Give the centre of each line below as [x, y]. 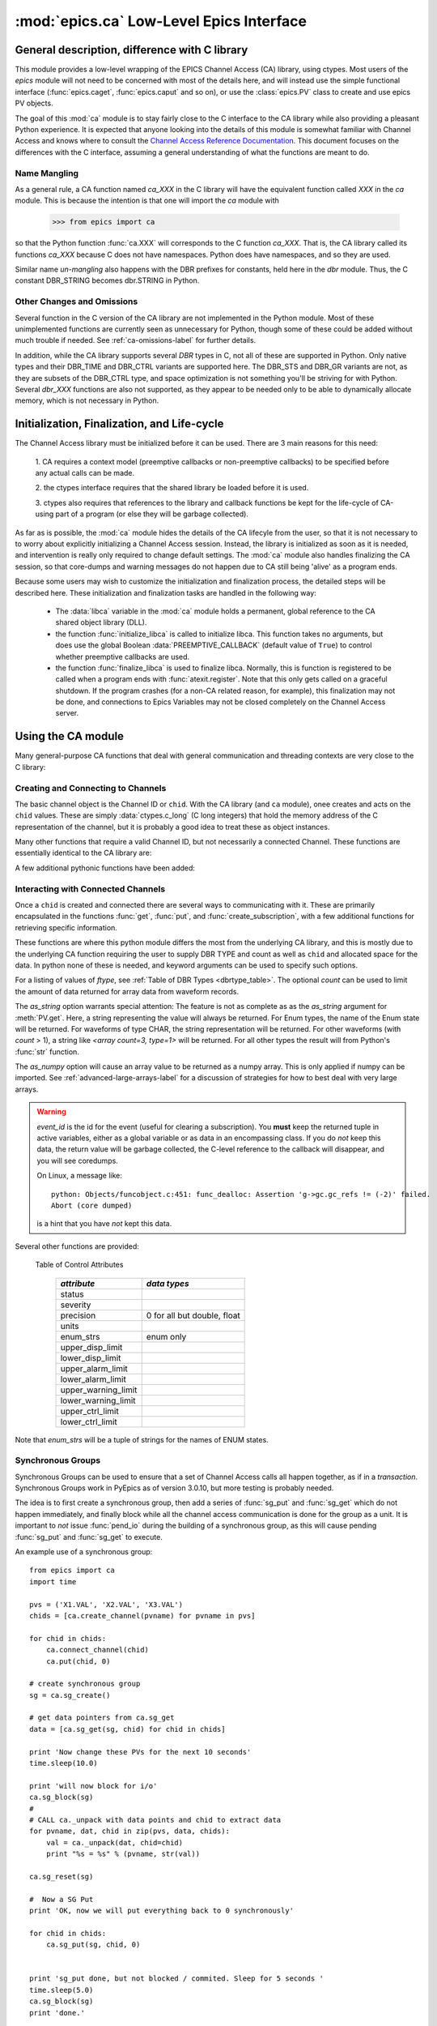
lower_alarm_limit [93, 1379]
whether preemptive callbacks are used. [123, 656]
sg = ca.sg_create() [70, 1695]
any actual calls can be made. [85, 473]
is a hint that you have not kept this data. [104, 1224]
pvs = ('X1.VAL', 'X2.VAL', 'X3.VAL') [106, 1604]
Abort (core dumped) [92, 1205]
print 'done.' [57, 2013]
